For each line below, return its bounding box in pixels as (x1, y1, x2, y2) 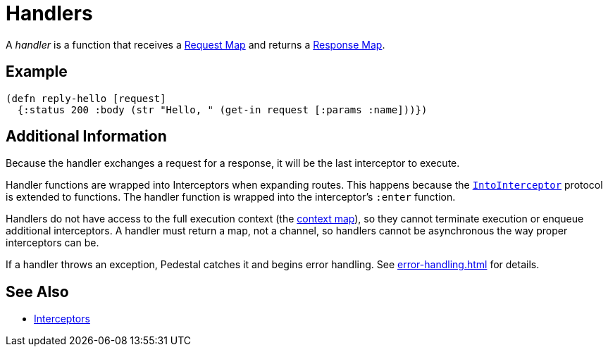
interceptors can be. (6, 237, 99, 249)
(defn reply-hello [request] (6, 92, 166, 104)
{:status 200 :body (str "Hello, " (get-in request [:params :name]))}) (17, 103, 428, 115)
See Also (6, 282, 69, 301)
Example (6, 63, 68, 81)
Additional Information (6, 127, 167, 146)
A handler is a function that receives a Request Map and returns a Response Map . (6, 38, 385, 51)
